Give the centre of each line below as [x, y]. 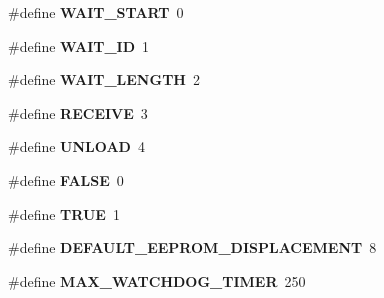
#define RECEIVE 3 [78, 112]
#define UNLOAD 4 [76, 146]
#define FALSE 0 [66, 179]
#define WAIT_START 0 [96, 12]
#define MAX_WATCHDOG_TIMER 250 [157, 280]
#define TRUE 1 [64, 213]
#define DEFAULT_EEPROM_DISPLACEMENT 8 [192, 247]
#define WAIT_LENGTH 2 [104, 79]
